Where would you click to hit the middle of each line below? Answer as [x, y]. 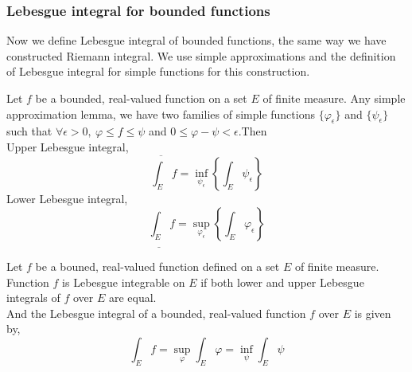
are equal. [132, 298]
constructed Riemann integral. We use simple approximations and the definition [201, 55]
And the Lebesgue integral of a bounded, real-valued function [156, 313]
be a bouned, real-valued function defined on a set [157, 266]
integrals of [33, 298]
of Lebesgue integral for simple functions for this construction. [158, 71]
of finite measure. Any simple [334, 98]
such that [29, 131]
